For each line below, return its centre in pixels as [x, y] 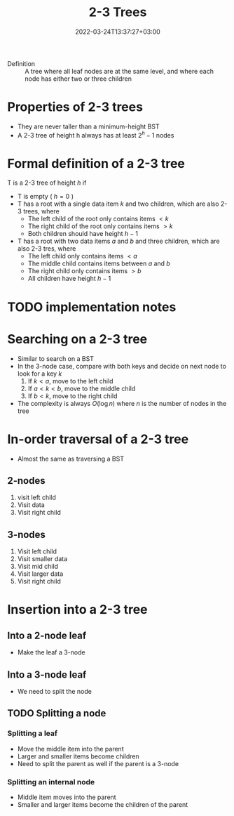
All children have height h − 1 [69, 279]
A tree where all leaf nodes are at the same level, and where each [119, 71]
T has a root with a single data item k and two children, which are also [118, 204]
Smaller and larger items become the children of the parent [103, 804]
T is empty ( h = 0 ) [45, 197]
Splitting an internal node [51, 782]
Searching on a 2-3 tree [77, 339]
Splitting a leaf [33, 733]
